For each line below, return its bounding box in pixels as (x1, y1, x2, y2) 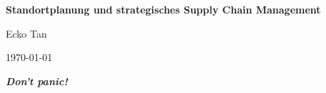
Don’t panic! (6, 73, 68, 88)
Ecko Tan (6, 26, 47, 40)
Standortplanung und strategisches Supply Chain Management (6, 2, 321, 16)
